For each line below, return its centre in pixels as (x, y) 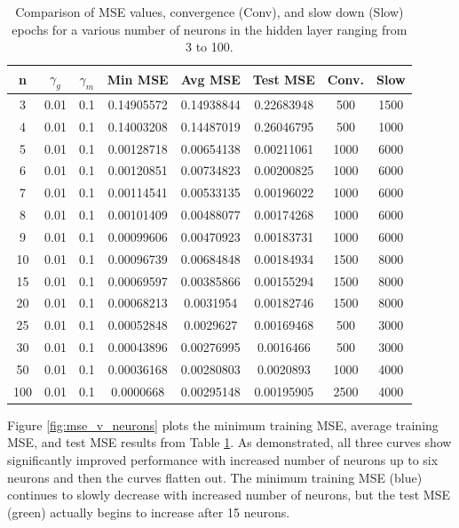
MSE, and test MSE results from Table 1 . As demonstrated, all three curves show (229, 442)
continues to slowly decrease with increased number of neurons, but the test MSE (229, 495)
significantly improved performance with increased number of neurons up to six (223, 460)
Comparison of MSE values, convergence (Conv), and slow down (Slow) (210, 12)
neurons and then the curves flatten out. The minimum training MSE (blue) (215, 477)
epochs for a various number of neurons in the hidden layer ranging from (210, 29)
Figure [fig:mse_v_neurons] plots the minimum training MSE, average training (223, 424)
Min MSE (138, 79)
